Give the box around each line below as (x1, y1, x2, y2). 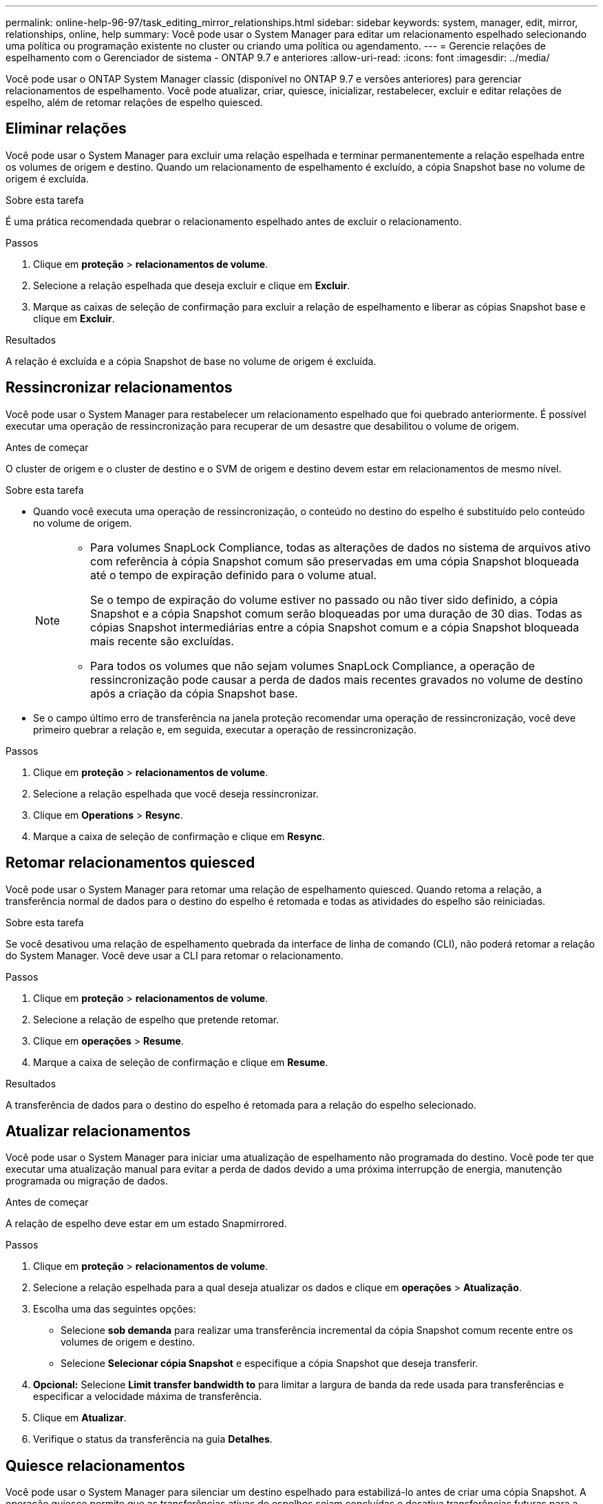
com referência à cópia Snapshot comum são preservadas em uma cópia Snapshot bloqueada (90, 554, 580, 568)
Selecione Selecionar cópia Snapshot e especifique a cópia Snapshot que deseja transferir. (61, 1357, 478, 1370)
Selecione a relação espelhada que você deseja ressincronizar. (33, 787, 319, 800)
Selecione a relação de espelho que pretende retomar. (33, 1013, 279, 1025)
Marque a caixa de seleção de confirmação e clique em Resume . (33, 1056, 328, 1068)
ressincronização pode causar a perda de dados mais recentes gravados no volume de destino (90, 672, 583, 687)
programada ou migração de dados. (6, 1175, 169, 1187)
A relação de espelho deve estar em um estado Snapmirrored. (6, 1218, 287, 1230)
